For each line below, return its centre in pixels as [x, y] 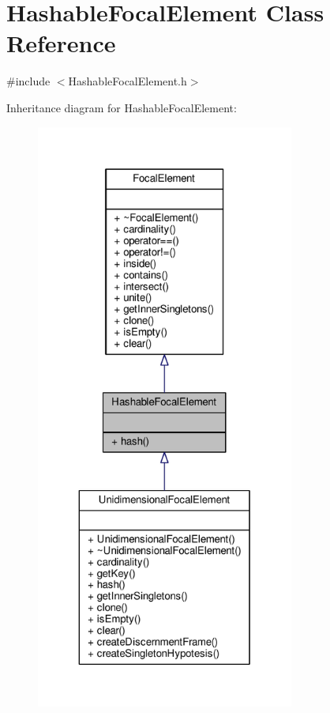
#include [28, 81]
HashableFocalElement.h [127, 81]
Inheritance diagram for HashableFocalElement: [122, 107]
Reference [61, 43]
